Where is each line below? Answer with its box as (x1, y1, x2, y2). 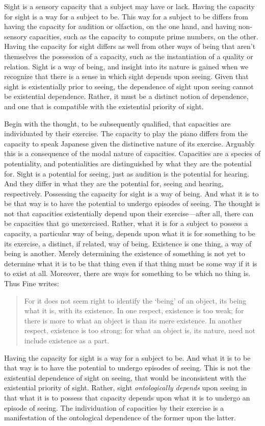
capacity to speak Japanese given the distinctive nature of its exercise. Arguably (4, 138, 255, 148)
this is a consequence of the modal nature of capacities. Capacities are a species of (4, 148, 260, 159)
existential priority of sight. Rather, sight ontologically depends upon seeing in (4, 382, 247, 393)
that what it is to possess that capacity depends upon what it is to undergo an (4, 392, 250, 403)
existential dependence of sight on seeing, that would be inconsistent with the (4, 372, 246, 383)
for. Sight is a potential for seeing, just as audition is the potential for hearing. (4, 168, 249, 179)
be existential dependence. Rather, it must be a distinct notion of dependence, (4, 91, 249, 102)
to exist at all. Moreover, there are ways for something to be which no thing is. (4, 268, 251, 279)
